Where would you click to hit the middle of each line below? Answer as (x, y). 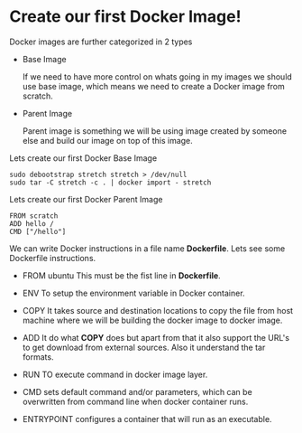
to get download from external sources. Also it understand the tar (144, 347)
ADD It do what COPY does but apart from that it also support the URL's (156, 337)
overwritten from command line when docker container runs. (135, 401)
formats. (38, 357)
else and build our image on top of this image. (108, 140)
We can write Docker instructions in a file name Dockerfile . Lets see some (147, 248)
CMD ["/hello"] (38, 231)
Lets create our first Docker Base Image (83, 158)
